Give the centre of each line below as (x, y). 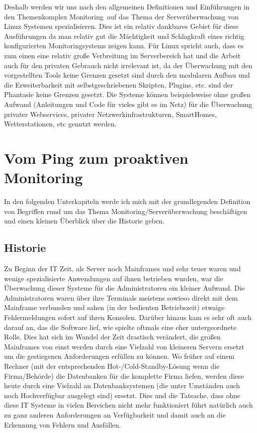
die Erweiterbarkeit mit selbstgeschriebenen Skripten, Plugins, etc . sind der (119, 84)
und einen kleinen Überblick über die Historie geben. (85, 221)
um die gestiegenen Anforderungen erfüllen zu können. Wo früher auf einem (119, 356)
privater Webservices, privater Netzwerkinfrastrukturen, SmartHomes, (111, 114)
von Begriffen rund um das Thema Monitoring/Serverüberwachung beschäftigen (126, 211)
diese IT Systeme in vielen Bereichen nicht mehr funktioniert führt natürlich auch (128, 405)
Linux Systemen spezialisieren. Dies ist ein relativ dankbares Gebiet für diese (121, 26)
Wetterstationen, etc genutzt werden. (60, 124)
